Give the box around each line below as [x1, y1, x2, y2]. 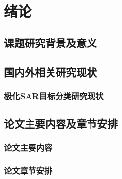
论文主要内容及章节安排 [4, 116, 118, 131]
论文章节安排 [4, 164, 53, 177]
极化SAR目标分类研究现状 [4, 89, 104, 102]
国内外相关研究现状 [4, 64, 97, 79]
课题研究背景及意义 [4, 35, 97, 50]
